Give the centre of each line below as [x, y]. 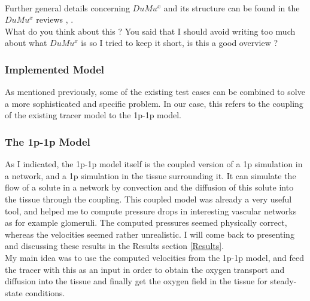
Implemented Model [55, 69]
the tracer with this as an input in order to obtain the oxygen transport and [145, 269]
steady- [283, 281]
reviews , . [55, 19]
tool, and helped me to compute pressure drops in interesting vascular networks [151, 211]
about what [26, 43]
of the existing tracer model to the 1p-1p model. [93, 115]
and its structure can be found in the [232, 7]
